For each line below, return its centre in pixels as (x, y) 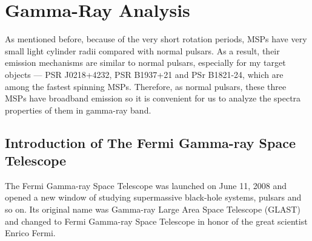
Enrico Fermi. (30, 233)
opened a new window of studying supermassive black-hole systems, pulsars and (153, 197)
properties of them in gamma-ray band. (78, 110)
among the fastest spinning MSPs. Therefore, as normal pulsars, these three (146, 86)
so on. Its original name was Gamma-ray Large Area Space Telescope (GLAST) (153, 209)
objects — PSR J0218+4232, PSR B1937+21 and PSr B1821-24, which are (144, 74)
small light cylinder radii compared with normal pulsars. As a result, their (142, 50)
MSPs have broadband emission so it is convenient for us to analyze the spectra (153, 98)
